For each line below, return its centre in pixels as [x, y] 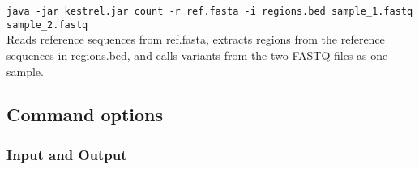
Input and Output [67, 154]
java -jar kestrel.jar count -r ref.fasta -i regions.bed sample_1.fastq [210, 11]
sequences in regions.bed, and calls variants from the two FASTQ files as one [197, 55]
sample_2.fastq [47, 25]
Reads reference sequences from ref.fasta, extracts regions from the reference [196, 39]
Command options [85, 114]
